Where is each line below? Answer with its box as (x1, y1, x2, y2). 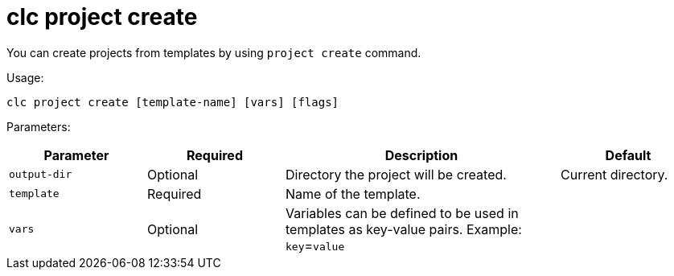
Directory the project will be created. (286, 166, 507, 183)
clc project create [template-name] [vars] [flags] (6, 95, 339, 109)
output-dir (9, 168, 72, 181)
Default (605, 146, 651, 163)
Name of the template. (286, 185, 421, 202)
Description (384, 146, 458, 163)
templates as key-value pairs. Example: (286, 220, 522, 237)
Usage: (6, 70, 44, 84)
